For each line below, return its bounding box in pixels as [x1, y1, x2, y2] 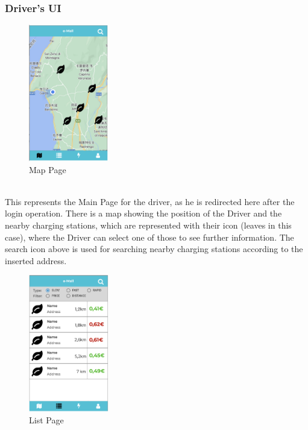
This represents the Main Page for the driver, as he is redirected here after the [5, 195, 295, 207]
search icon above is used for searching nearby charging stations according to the [5, 242, 303, 255]
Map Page [29, 163, 66, 175]
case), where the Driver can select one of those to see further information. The [5, 230, 294, 243]
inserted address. [5, 254, 67, 267]
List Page [29, 414, 64, 426]
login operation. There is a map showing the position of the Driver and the [5, 207, 282, 220]
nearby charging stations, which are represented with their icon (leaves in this [5, 218, 292, 231]
